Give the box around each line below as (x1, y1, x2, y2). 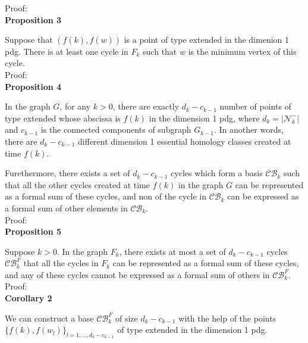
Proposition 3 (5, 13, 62, 26)
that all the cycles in (23, 257, 99, 269)
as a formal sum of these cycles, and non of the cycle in (5, 190, 207, 202)
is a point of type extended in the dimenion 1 (124, 33, 290, 46)
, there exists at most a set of (119, 245, 226, 257)
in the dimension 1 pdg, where (149, 111, 260, 124)
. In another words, (214, 123, 284, 136)
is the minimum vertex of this (188, 45, 297, 57)
